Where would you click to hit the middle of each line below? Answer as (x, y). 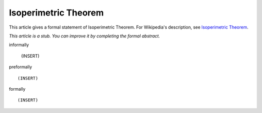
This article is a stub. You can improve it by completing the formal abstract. (84, 36)
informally (19, 45)
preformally (21, 67)
